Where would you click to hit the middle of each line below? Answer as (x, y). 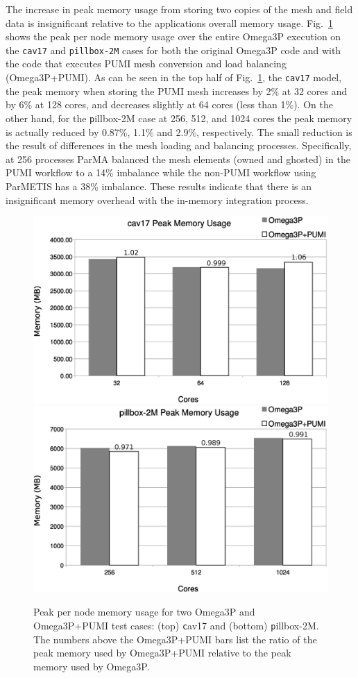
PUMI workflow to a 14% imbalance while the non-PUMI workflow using (161, 172)
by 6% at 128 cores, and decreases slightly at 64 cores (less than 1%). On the (169, 104)
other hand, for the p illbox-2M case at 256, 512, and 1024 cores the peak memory (179, 118)
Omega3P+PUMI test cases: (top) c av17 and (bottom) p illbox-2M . (176, 625)
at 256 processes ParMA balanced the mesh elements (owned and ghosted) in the (178, 159)
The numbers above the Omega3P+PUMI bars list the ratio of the (175, 639)
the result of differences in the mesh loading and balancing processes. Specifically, (179, 145)
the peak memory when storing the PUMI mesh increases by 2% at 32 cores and (177, 91)
